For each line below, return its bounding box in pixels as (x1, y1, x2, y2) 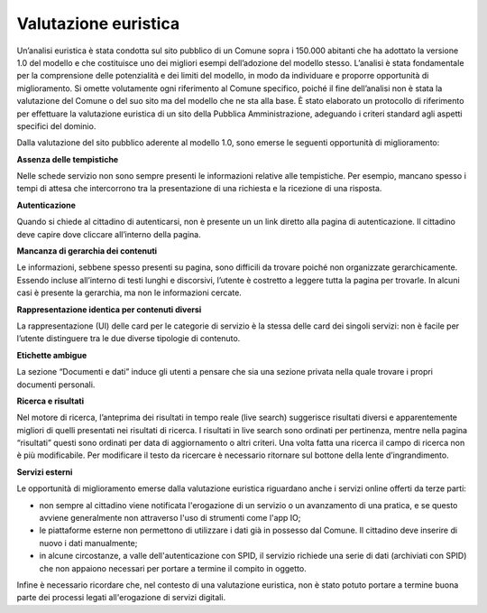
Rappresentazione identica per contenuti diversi (16, 303, 202, 315)
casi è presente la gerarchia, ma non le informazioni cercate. (16, 287, 243, 298)
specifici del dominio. (16, 120, 96, 131)
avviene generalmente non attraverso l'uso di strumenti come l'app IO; (39, 513, 301, 524)
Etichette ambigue (16, 349, 87, 360)
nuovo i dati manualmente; (39, 537, 138, 548)
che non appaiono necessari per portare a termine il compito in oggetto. (39, 562, 307, 573)
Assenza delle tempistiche (16, 153, 119, 164)
